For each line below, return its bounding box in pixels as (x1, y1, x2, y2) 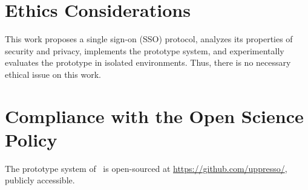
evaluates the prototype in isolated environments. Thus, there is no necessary (5, 56, 291, 69)
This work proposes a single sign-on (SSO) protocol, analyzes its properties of (5, 33, 293, 45)
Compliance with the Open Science (5, 103, 304, 128)
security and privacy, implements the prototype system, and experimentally (5, 44, 284, 57)
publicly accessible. (5, 174, 75, 186)
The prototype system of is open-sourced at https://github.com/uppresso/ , (5, 162, 287, 174)
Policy (5, 127, 57, 151)
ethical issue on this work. (5, 68, 101, 80)
